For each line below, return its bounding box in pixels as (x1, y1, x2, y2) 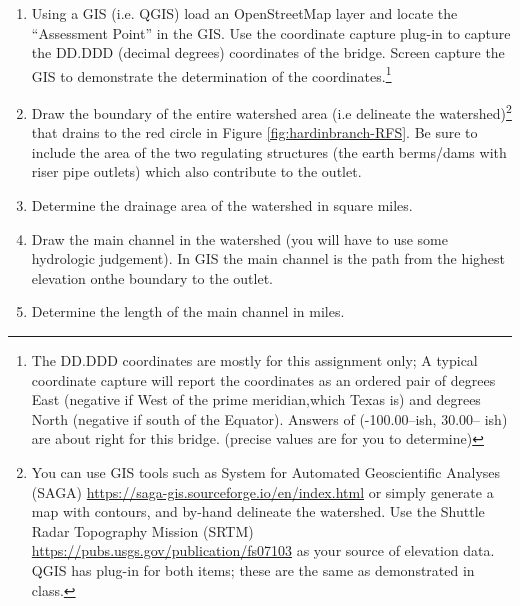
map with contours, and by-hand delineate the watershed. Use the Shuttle (31, 501, 485, 522)
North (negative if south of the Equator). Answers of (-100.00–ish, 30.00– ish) (31, 408, 508, 429)
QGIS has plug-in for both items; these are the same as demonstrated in (31, 559, 475, 580)
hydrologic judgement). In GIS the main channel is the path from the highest (31, 248, 506, 269)
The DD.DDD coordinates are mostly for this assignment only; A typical (31, 350, 478, 371)
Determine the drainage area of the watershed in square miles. (31, 195, 413, 216)
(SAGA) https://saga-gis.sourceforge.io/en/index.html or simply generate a (31, 481, 494, 502)
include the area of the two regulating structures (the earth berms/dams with (31, 141, 507, 162)
